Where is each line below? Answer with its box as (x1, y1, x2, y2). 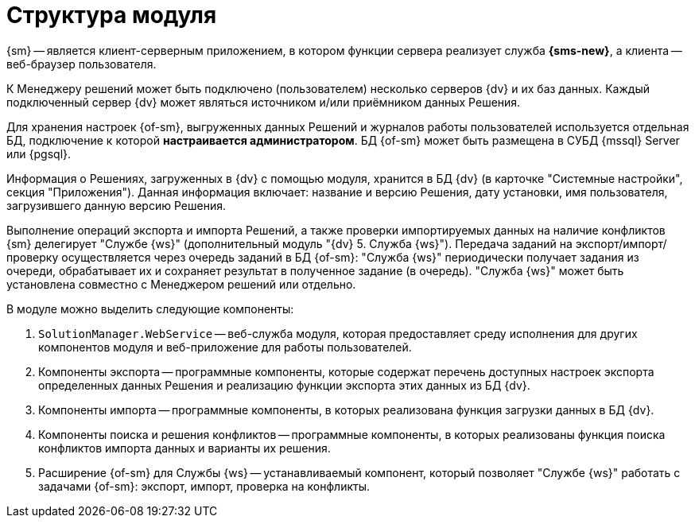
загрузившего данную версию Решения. (6, 198, 226, 212)
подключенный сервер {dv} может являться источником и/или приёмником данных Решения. (6, 95, 521, 109)
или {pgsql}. (6, 146, 72, 161)
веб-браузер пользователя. (6, 56, 157, 71)
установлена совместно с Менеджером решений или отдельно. (6, 277, 356, 291)
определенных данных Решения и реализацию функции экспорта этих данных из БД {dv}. (38, 378, 530, 392)
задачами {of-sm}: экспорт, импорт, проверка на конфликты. (38, 479, 371, 493)
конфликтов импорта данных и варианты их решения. (38, 441, 331, 455)
